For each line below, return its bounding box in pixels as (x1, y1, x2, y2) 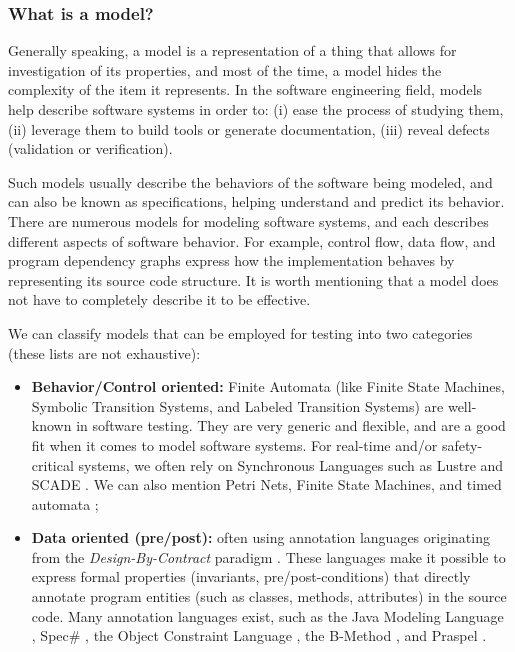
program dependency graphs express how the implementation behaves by (8, 250, 455, 271)
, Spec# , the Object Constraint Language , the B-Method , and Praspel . (31, 625, 487, 646)
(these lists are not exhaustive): (8, 342, 201, 363)
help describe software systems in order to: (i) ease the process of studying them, (8, 99, 504, 119)
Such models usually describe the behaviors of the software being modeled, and (8, 171, 493, 192)
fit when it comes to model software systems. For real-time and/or (31, 434, 438, 455)
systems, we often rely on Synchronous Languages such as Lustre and (78, 454, 504, 475)
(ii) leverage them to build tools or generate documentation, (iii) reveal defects (8, 118, 490, 139)
